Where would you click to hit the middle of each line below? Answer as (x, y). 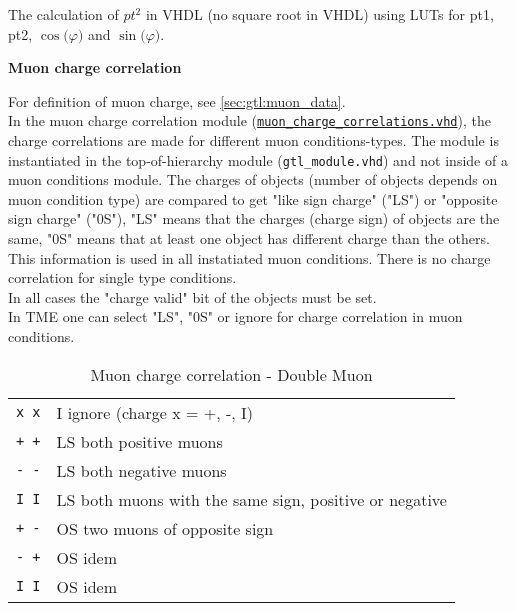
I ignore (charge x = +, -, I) (155, 412)
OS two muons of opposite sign (165, 528)
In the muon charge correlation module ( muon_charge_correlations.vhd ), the (249, 120)
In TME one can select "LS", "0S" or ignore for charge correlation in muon (235, 316)
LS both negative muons (141, 470)
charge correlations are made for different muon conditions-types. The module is (253, 140)
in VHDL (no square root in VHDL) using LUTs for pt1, (319, 14)
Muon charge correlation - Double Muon (231, 374)
